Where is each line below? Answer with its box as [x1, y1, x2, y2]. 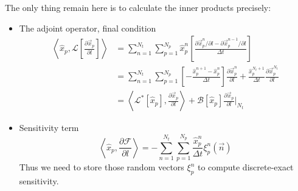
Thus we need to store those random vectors [19, 161, 184, 173]
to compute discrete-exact [197, 161, 294, 173]
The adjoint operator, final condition [19, 21, 156, 34]
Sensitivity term [19, 121, 79, 134]
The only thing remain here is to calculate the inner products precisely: [5, 1, 271, 13]
